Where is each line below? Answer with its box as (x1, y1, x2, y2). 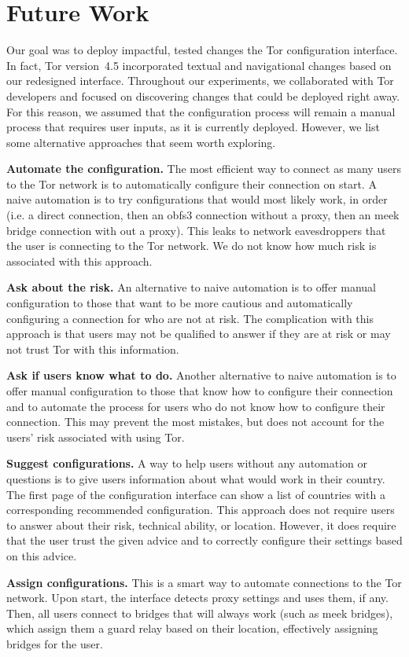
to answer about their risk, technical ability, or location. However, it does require (6, 516, 396, 533)
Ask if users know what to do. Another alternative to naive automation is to (6, 367, 396, 384)
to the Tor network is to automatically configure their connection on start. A (6, 175, 377, 192)
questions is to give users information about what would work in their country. (6, 470, 385, 486)
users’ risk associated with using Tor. (6, 428, 185, 445)
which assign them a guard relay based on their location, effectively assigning (6, 620, 378, 637)
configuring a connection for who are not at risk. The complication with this (6, 310, 374, 326)
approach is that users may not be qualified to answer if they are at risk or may (6, 325, 391, 342)
